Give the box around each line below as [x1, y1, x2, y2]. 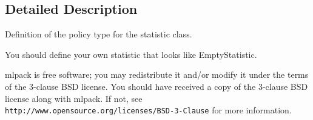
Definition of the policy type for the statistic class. [5, 28, 192, 40]
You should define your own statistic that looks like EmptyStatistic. [5, 48, 257, 60]
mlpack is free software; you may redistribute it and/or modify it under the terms [5, 68, 309, 81]
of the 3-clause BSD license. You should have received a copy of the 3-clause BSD [5, 80, 308, 92]
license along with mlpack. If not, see [5, 92, 143, 104]
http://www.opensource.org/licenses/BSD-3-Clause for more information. [5, 104, 292, 116]
